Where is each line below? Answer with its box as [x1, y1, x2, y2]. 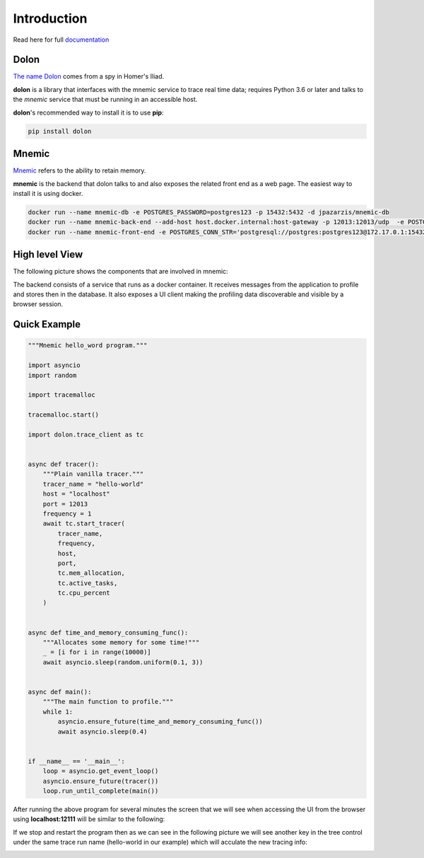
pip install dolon [28, 127, 92, 135]
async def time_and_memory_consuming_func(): [28, 628, 189, 637]
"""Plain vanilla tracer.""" [42, 470, 144, 478]
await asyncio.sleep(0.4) [57, 727, 148, 736]
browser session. [13, 300, 64, 308]
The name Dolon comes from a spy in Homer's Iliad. [13, 72, 165, 81]
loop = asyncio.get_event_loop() [42, 767, 159, 775]
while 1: [42, 707, 73, 716]
